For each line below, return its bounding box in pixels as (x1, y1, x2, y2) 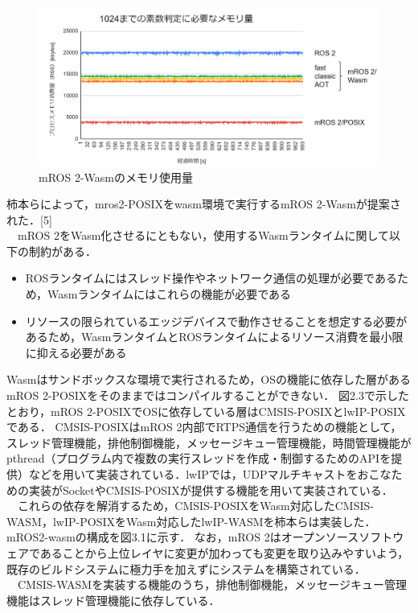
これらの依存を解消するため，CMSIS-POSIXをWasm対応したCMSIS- (17, 497, 374, 514)
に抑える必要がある (25, 344, 127, 360)
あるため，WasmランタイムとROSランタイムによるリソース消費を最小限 (25, 328, 404, 345)
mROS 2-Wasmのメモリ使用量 (39, 168, 193, 185)
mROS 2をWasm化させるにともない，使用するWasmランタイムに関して (17, 227, 390, 244)
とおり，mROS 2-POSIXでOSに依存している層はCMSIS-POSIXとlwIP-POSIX (6, 402, 406, 419)
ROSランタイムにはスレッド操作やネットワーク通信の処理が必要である (25, 269, 397, 286)
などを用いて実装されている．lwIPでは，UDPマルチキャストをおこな (28, 466, 391, 483)
